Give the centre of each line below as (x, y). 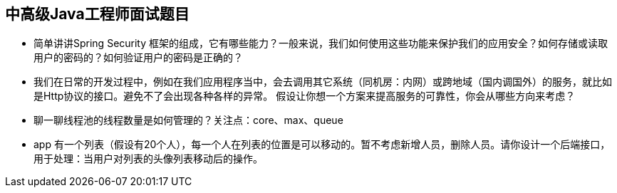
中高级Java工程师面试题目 (97, 14)
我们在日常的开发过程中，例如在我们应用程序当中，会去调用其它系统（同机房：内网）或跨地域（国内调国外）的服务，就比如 (323, 82)
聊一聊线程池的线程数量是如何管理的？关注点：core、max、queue (188, 120)
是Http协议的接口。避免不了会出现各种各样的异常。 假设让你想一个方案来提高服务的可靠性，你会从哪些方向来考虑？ (305, 96)
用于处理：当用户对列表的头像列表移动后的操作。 (148, 159)
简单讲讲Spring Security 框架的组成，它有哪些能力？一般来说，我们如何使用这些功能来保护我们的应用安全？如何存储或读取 (321, 43)
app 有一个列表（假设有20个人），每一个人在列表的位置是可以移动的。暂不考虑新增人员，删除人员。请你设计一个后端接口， (322, 145)
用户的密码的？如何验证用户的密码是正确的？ (138, 58)
